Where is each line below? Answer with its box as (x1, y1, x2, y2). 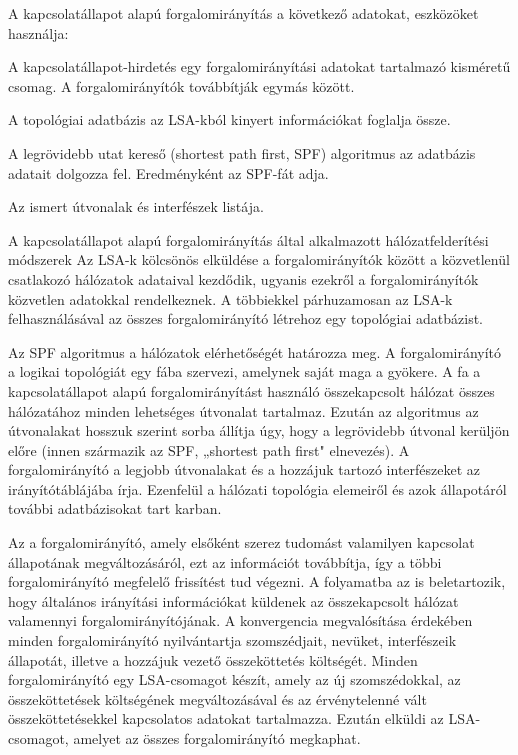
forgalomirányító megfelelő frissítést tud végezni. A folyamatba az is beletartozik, (8, 571, 506, 592)
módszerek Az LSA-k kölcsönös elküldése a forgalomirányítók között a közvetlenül (8, 249, 510, 270)
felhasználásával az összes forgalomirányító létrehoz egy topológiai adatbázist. (8, 308, 484, 329)
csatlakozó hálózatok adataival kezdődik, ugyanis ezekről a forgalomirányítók (8, 268, 479, 289)
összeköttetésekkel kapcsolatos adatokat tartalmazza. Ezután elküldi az (8, 708, 444, 729)
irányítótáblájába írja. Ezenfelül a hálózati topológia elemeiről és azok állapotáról (8, 478, 507, 499)
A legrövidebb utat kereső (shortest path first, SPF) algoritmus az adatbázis (8, 142, 476, 163)
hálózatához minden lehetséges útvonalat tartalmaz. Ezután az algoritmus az (8, 400, 479, 421)
